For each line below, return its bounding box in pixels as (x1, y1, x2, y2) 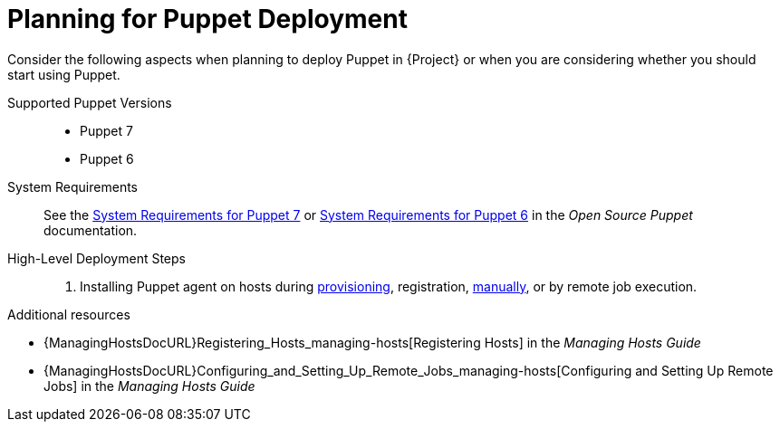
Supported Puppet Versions (7, 94, 172, 110)
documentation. (43, 222, 138, 238)
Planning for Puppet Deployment (7, 4, 408, 34)
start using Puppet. (7, 66, 120, 82)
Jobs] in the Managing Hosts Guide (43, 377, 255, 394)
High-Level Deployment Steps (7, 250, 186, 266)
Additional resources (7, 306, 130, 322)
